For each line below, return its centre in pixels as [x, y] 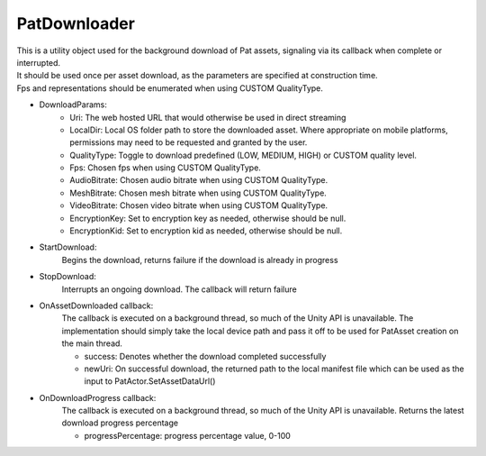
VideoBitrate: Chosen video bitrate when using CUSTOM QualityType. [199, 205]
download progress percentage [120, 423]
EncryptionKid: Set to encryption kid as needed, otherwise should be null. [206, 231]
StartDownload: [68, 247]
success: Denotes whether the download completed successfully [205, 356]
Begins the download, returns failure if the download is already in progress [200, 260]
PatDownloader [76, 23]
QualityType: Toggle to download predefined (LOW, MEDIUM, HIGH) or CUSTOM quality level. [243, 155]
